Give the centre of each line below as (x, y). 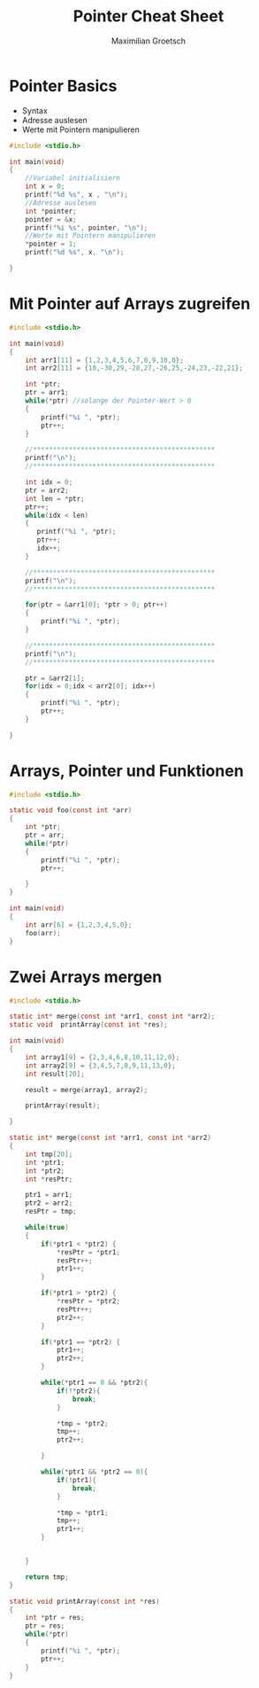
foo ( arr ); (43, 933)
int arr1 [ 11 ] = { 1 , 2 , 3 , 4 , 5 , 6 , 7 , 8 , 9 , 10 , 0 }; (104, 360)
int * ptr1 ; (45, 1162)
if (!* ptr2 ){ (78, 1391)
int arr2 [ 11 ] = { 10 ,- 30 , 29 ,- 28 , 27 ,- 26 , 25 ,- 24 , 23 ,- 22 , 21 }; (134, 368)
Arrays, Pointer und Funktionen (127, 771)
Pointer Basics (63, 86)
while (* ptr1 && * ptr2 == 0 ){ (95, 1472)
